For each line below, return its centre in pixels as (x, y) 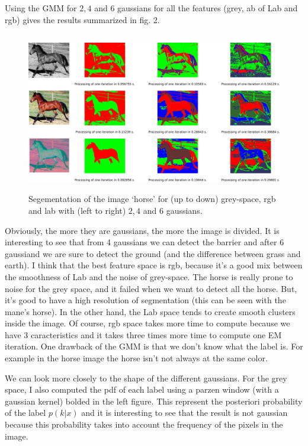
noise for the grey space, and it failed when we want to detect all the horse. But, (151, 288)
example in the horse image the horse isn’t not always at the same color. (136, 358)
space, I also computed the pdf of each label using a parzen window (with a (142, 389)
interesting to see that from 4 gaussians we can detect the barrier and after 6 (145, 242)
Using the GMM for (41, 8)
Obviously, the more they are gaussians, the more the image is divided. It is (142, 230)
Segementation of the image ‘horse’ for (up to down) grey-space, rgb (152, 199)
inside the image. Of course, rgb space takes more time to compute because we (147, 323)
